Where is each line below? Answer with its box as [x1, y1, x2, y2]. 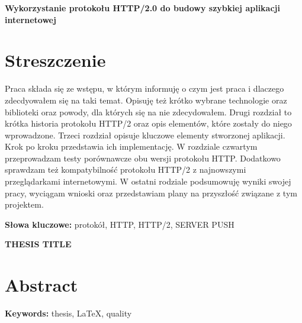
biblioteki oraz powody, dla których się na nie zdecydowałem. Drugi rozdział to [5, 105, 292, 118]
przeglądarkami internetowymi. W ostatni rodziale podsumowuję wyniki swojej [5, 175, 291, 188]
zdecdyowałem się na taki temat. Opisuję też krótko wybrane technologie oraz [5, 93, 287, 106]
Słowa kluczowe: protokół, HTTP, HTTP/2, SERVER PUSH [5, 218, 234, 230]
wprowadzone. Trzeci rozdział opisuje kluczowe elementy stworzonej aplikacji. [5, 128, 285, 141]
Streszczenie [5, 48, 106, 72]
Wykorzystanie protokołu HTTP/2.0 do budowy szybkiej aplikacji [5, 2, 280, 14]
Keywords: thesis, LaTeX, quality [5, 307, 132, 319]
